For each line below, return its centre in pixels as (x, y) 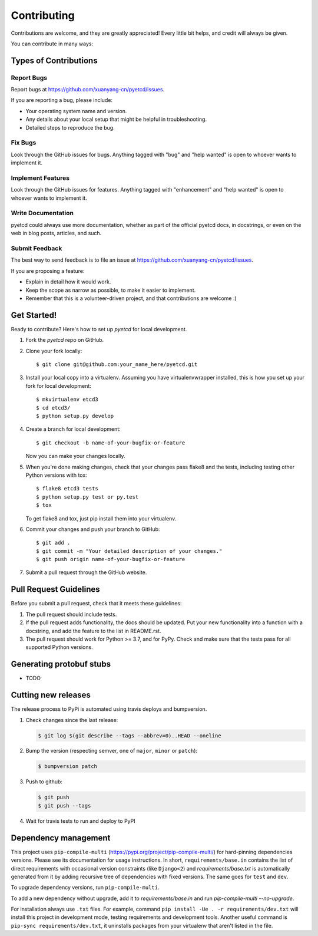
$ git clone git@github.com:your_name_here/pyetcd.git (117, 365)
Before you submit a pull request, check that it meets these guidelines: (96, 604)
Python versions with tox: (57, 475)
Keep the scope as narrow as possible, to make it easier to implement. (111, 290)
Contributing (43, 15)
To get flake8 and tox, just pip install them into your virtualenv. (101, 518)
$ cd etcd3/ (53, 408)
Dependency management (61, 838)
